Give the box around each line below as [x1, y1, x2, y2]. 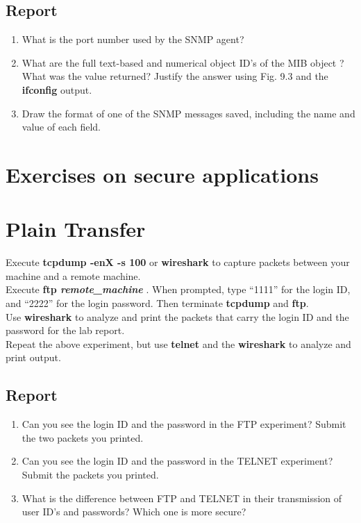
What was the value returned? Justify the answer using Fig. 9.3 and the [22, 69, 328, 83]
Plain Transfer [6, 215, 146, 243]
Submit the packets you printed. [22, 467, 159, 481]
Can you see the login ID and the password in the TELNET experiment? [22, 454, 333, 468]
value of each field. [22, 119, 101, 134]
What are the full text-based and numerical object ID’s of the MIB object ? [22, 55, 344, 69]
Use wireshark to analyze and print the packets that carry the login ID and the [6, 309, 349, 324]
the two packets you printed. [22, 430, 144, 445]
